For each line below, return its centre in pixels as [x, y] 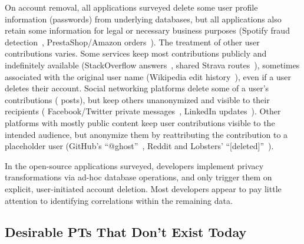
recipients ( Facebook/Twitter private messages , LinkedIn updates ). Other [143, 111]
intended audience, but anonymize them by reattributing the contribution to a [146, 134]
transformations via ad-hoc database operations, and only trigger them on [138, 177]
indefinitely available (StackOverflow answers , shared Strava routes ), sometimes [152, 65]
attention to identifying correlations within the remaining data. [119, 200]
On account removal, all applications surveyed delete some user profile [131, 7]
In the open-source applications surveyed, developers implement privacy [134, 165]
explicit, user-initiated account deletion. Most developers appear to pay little [143, 188]
